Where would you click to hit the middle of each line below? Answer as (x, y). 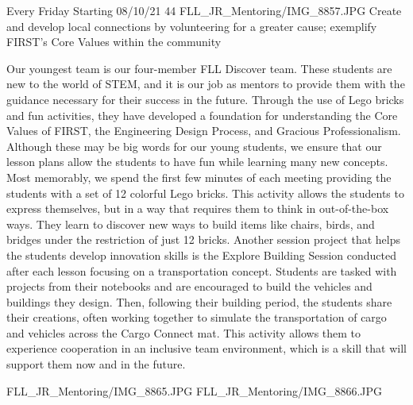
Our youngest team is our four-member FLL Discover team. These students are (199, 68)
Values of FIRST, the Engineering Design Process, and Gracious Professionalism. (204, 131)
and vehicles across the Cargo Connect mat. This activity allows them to (184, 332)
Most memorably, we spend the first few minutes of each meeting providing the (199, 177)
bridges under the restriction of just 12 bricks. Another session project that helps (203, 239)
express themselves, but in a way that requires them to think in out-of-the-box (198, 208)
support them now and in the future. (96, 364)
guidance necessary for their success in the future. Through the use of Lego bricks (205, 99)
